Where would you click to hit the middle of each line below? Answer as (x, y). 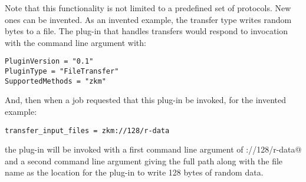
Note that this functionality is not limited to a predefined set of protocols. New (148, 8)
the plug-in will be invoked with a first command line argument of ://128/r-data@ (153, 149)
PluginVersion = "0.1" (49, 62)
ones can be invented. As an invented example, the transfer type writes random (148, 19)
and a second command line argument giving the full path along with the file (144, 161)
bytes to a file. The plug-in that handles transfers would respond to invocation (147, 31)
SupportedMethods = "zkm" (55, 81)
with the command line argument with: (75, 42)
